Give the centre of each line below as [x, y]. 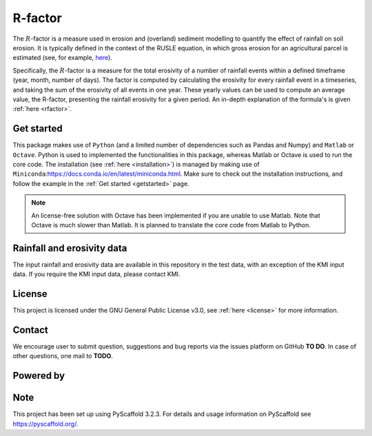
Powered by [39, 376]
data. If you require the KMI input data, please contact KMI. [96, 274]
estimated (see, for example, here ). [63, 58]
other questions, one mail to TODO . [63, 356]
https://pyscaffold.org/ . [45, 424]
